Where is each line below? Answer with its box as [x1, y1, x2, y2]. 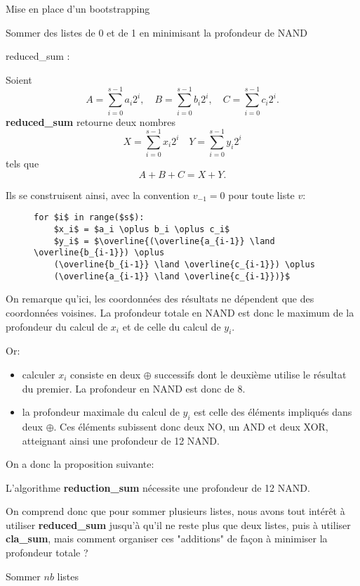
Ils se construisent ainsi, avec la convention [6, 187, 190, 202]
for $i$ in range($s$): [34, 212, 145, 223]
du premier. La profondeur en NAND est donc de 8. [22, 381, 246, 395]
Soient [6, 72, 32, 87]
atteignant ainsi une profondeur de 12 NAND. [22, 433, 220, 447]
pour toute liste [228, 187, 295, 202]
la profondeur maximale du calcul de [22, 405, 180, 419]
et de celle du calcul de [122, 319, 221, 333]
